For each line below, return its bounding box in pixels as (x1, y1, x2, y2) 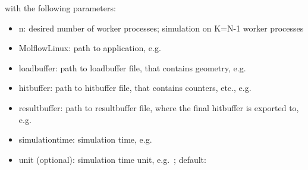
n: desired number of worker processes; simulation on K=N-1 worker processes (18, 21, 304, 34)
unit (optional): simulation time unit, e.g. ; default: (18, 153, 206, 165)
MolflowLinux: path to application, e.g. (18, 42, 161, 54)
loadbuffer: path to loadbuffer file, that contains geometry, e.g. (18, 61, 246, 74)
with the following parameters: (5, 2, 116, 14)
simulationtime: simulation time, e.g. (18, 133, 152, 146)
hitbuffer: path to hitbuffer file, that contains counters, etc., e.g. (18, 81, 252, 94)
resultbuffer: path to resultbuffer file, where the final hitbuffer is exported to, (18, 101, 299, 114)
